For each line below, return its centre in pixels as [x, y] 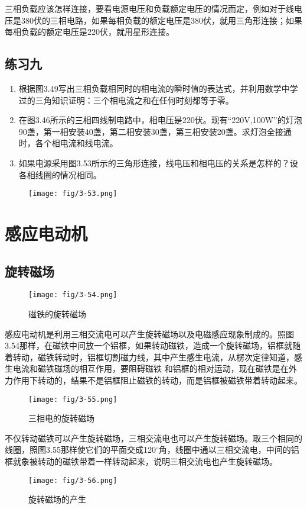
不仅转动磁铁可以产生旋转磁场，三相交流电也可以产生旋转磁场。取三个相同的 [153, 438]
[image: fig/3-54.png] [73, 295]
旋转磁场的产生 [57, 499]
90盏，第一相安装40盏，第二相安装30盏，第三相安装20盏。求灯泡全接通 [155, 131]
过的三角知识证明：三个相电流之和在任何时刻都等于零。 [126, 100]
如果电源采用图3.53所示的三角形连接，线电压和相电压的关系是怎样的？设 [158, 162]
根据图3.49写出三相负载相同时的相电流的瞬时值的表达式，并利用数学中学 [158, 88]
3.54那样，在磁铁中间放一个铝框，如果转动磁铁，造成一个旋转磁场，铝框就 [148, 345]
